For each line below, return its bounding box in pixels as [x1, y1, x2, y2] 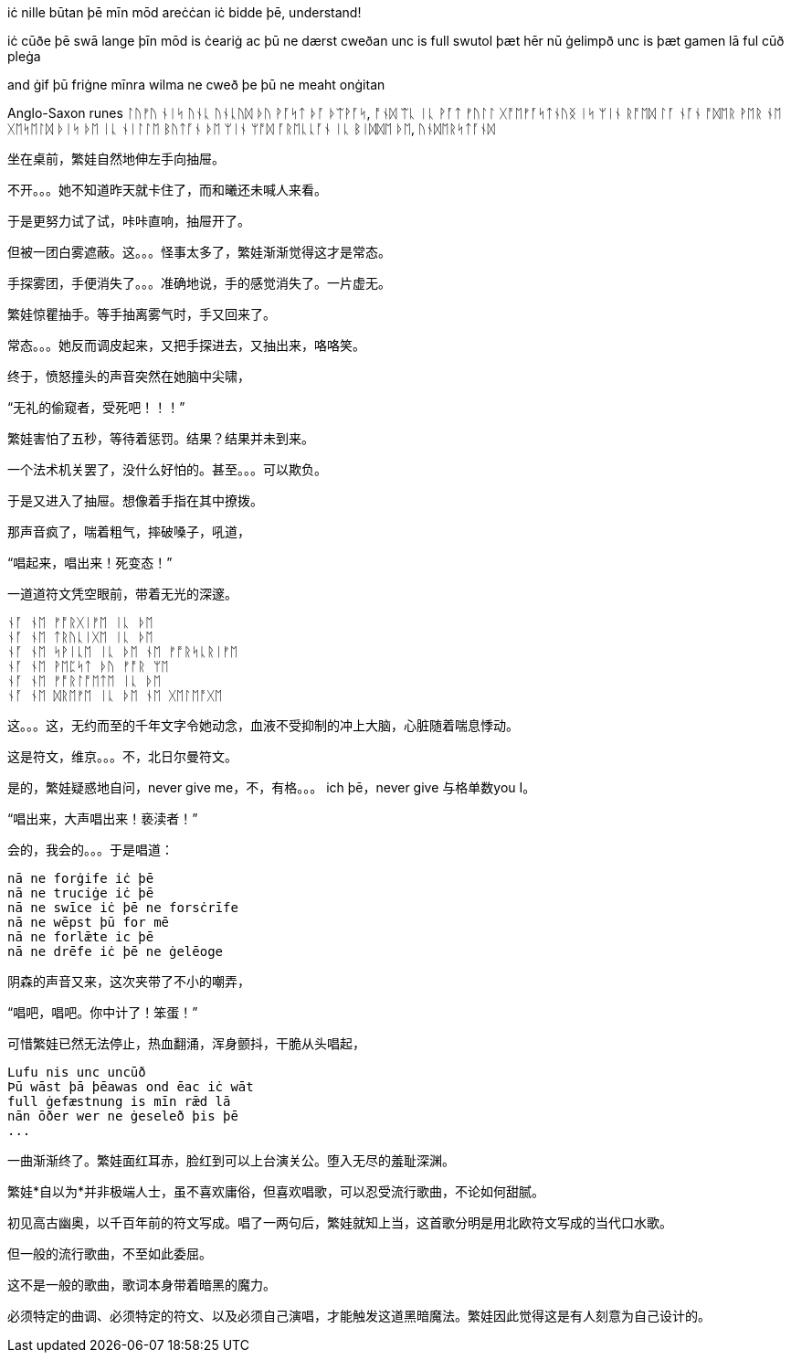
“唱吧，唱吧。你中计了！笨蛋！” [7, 1004, 198, 1020]
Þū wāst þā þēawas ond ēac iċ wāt [7, 1079, 254, 1094]
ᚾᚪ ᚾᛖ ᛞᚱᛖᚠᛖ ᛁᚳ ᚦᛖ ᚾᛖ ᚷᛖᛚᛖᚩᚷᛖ [7, 688, 223, 703]
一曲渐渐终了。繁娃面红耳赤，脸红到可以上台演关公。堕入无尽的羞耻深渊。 [7, 1153, 455, 1168]
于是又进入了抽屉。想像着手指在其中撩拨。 [7, 493, 263, 508]
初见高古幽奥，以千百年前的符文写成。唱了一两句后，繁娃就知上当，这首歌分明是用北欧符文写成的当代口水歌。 [7, 1215, 672, 1230]
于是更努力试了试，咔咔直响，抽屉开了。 [7, 213, 250, 228]
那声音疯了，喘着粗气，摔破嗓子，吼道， [7, 524, 250, 539]
